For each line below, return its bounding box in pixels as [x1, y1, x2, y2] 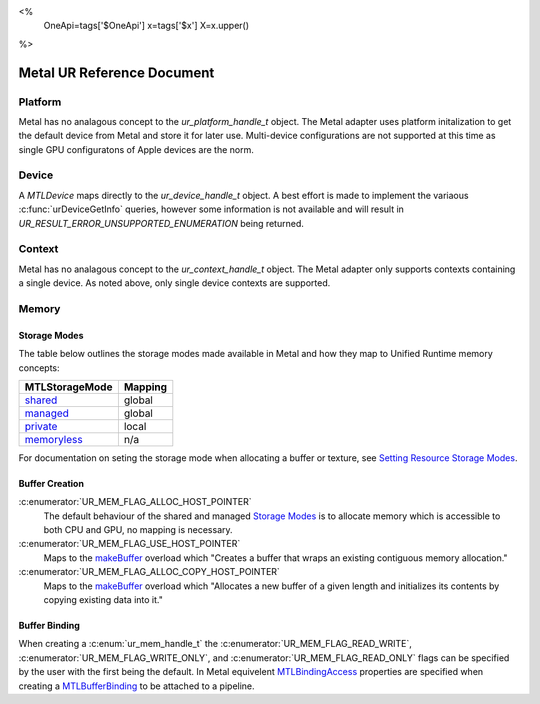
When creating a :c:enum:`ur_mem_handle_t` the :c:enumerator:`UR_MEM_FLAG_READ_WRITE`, [18, 638, 412, 650]
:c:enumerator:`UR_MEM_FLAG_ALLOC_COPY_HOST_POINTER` [18, 566, 280, 578]
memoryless [24, 432, 84, 446]
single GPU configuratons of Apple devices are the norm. [18, 143, 254, 155]
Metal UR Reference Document [18, 64, 215, 81]
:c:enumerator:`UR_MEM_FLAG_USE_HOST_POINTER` [18, 538, 241, 550]
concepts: [18, 361, 60, 374]
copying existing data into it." [43, 594, 164, 606]
